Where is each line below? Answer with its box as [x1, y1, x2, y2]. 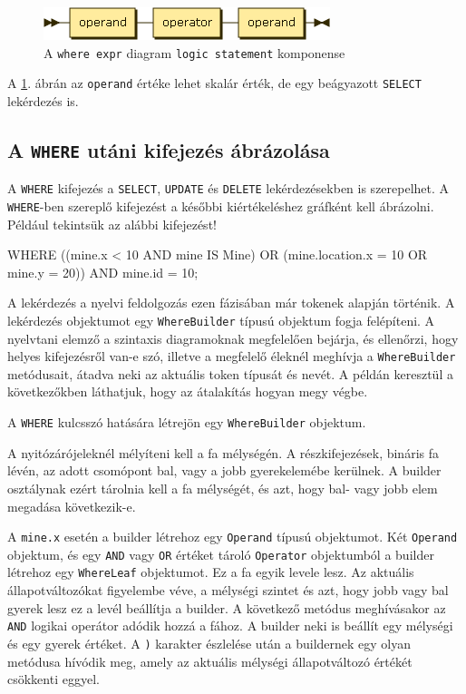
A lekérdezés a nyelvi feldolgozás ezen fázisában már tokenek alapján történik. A [7, 293, 455, 312]
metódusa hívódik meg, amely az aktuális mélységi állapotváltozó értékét [7, 651, 413, 670]
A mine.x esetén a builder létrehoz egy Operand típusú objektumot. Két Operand [7, 527, 458, 546]
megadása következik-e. [7, 496, 136, 515]
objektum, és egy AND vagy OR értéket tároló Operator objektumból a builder [7, 544, 434, 563]
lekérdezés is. [7, 91, 79, 110]
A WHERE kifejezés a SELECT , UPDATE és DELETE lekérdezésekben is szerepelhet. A [7, 179, 450, 198]
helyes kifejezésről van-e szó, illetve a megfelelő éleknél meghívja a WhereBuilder [7, 347, 456, 366]
